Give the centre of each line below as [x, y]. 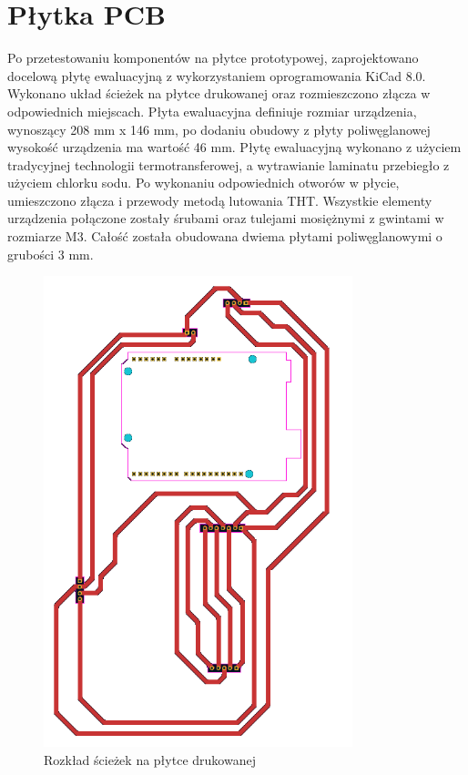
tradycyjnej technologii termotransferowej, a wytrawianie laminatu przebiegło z [229, 164]
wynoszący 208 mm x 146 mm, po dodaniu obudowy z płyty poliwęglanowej [219, 129]
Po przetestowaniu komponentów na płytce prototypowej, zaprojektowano [213, 58]
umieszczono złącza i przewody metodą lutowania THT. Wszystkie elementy [220, 200]
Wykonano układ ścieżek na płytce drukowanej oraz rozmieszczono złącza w [219, 93]
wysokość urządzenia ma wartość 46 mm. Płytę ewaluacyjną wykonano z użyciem [234, 147]
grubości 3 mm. [51, 254]
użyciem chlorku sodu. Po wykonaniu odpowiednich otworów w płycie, [203, 183]
